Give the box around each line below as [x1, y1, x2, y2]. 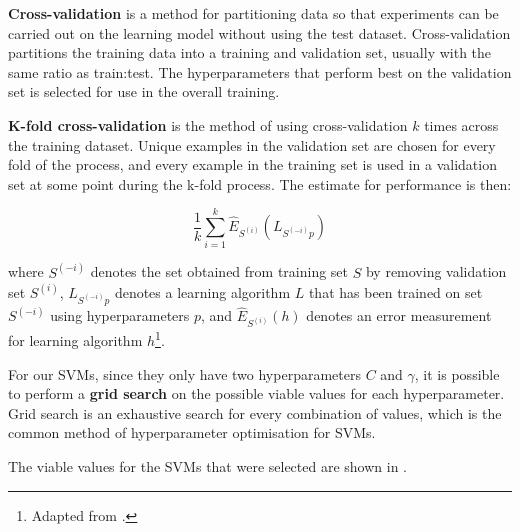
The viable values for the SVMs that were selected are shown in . [8, 456, 407, 476]
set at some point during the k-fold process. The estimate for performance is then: [8, 173, 512, 194]
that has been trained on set [308, 281, 483, 302]
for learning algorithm [8, 330, 143, 351]
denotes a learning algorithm [114, 281, 291, 302]
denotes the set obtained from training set [90, 261, 349, 282]
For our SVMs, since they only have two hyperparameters [8, 363, 361, 384]
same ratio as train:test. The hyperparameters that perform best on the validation [8, 61, 512, 82]
